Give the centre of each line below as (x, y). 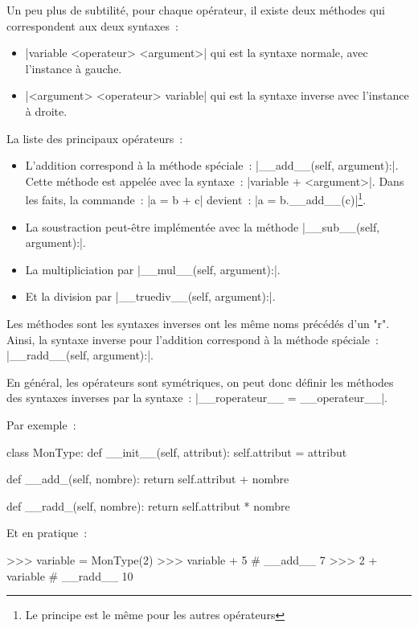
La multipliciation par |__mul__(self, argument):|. (153, 269)
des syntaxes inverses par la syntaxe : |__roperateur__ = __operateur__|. (197, 398)
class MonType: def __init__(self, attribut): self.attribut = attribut (177, 452)
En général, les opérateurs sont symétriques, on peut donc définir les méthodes (200, 382)
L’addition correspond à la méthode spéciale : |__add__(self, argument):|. (212, 165)
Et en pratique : (47, 533)
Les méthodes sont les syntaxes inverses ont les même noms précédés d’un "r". (198, 323)
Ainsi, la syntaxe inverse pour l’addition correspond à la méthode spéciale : (193, 339)
